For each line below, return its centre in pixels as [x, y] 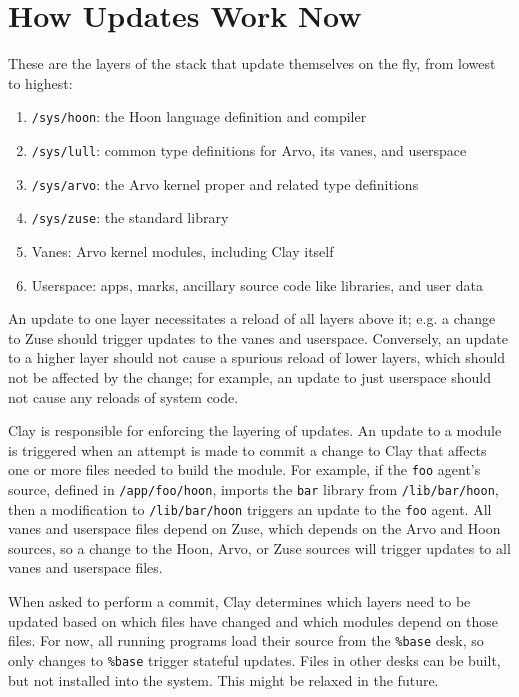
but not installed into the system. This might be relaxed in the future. [223, 679]
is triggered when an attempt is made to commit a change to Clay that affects [247, 449]
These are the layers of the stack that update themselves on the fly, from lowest [252, 63]
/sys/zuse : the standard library [130, 217]
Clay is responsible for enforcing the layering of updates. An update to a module [255, 430]
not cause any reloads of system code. [123, 396]
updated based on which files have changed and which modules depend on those [253, 620]
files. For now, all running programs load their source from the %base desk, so [246, 640]
